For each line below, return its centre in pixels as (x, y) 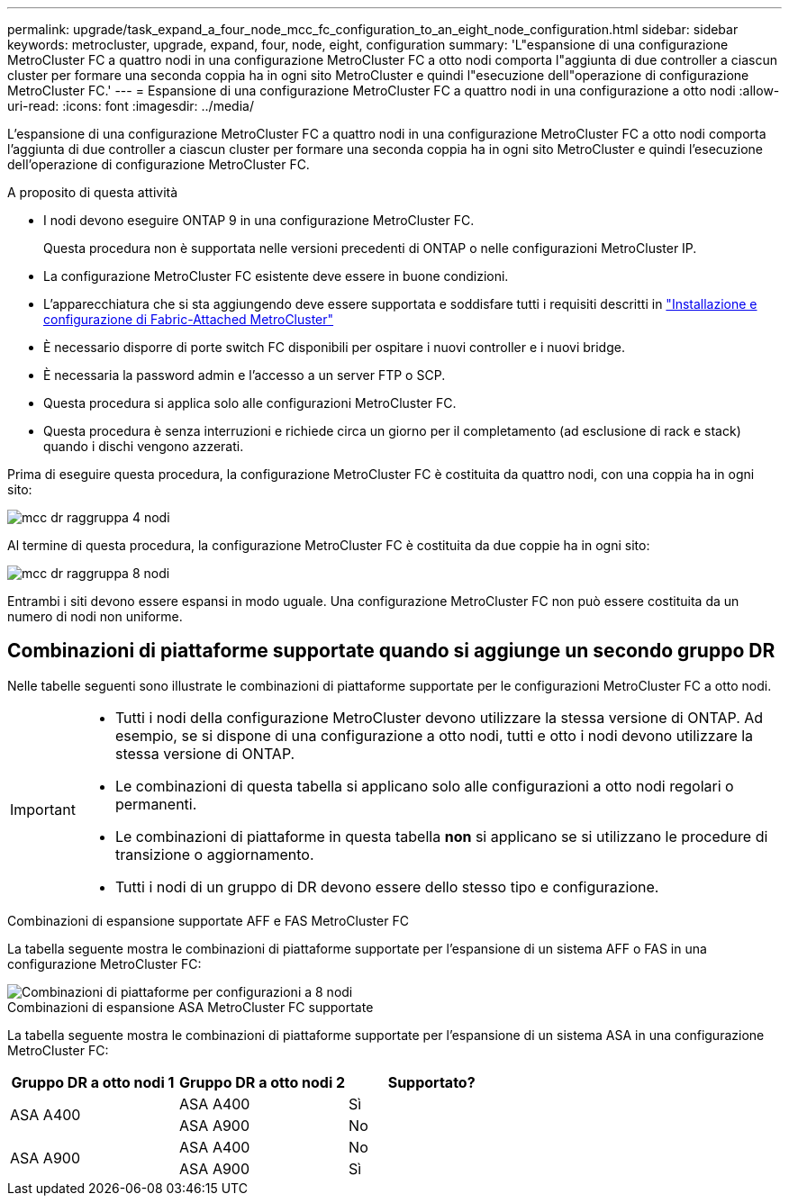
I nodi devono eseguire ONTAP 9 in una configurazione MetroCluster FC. (259, 220)
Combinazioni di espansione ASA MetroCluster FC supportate (190, 1007)
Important (43, 809)
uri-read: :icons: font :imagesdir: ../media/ (131, 106)
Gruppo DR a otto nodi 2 (263, 1082)
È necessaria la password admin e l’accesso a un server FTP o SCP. (245, 375)
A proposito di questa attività (93, 192)
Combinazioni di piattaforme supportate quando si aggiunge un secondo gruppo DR (391, 651)
